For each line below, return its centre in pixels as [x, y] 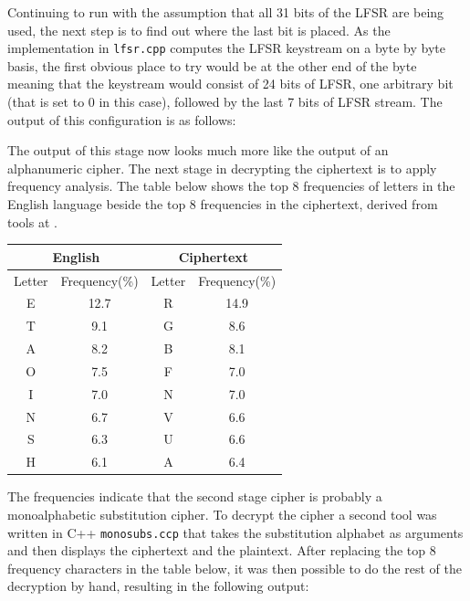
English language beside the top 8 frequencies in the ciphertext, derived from [223, 204]
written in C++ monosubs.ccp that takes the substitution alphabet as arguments [235, 532]
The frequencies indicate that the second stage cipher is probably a [195, 496]
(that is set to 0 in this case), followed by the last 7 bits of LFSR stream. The [225, 102]
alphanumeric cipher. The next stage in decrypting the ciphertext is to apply [222, 168]
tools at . [32, 221]
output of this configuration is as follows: [122, 119]
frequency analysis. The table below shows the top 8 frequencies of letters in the [231, 186]
